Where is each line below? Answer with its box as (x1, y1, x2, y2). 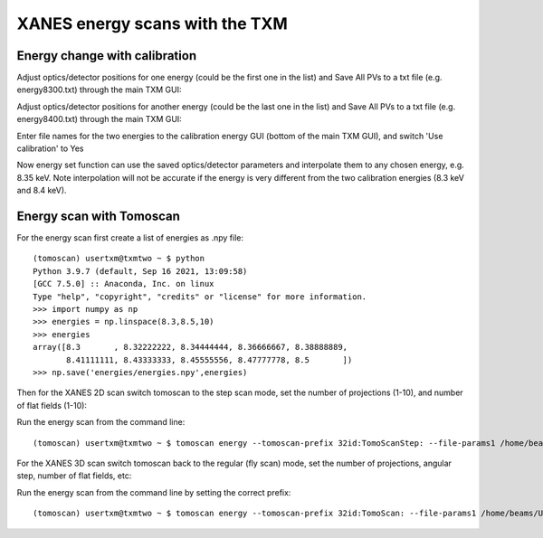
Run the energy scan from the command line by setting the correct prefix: (16, 486, 291, 497)
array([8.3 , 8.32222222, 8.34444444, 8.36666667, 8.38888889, (33, 342, 348, 353)
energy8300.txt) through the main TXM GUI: (16, 84, 182, 95)
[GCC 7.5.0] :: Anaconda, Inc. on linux (33, 278, 214, 289)
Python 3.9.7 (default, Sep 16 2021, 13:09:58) (33, 266, 248, 276)
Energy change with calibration (16, 48, 197, 63)
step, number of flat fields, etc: (16, 470, 132, 481)
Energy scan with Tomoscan (16, 209, 181, 223)
